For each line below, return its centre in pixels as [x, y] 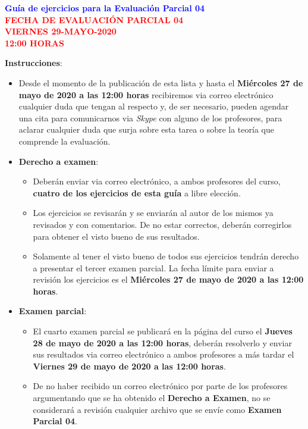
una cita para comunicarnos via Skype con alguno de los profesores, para [150, 118]
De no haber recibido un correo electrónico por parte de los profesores [160, 386]
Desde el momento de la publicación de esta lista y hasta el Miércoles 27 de [161, 82]
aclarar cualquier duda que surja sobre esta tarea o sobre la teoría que [146, 129]
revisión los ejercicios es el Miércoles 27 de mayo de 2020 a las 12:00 [168, 279]
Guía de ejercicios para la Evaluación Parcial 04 [105, 8]
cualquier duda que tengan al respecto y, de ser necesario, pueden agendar [154, 106]
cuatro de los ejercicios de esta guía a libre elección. [137, 192]
